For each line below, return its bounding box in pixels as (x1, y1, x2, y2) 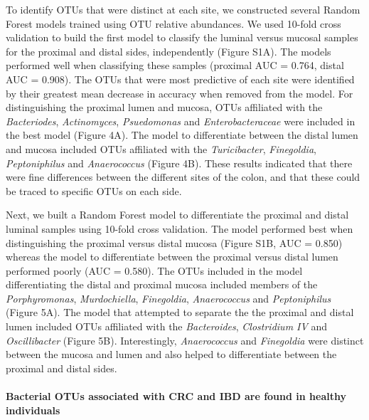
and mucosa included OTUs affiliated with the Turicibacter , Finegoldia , (6, 141, 316, 156)
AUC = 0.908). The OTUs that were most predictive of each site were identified (6, 71, 355, 86)
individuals (6, 402, 60, 417)
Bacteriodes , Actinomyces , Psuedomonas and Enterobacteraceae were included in (6, 113, 355, 128)
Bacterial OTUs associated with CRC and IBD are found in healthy (6, 389, 346, 404)
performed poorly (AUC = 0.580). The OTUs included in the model (6, 263, 303, 278)
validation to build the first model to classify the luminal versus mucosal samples (6, 30, 358, 45)
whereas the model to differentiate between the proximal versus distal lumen (6, 249, 338, 264)
